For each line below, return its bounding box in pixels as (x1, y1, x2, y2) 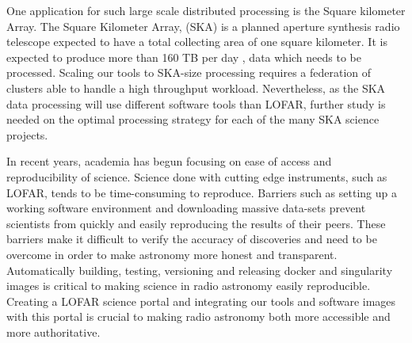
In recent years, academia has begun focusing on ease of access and (6, 153, 332, 170)
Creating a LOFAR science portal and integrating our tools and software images (6, 292, 396, 309)
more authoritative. (6, 323, 101, 340)
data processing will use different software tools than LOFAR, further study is (6, 95, 386, 112)
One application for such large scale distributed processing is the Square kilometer (6, 2, 406, 18)
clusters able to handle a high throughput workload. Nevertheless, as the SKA (6, 79, 386, 96)
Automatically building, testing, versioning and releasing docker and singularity (6, 261, 393, 278)
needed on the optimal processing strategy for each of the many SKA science (6, 111, 380, 128)
